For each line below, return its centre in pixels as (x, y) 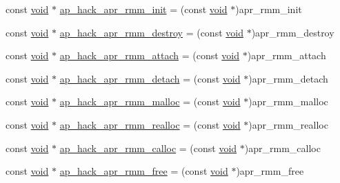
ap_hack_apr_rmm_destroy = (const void (151, 32)
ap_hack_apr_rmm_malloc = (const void (150, 101)
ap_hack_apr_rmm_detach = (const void (150, 78)
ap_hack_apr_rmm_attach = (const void (150, 55)
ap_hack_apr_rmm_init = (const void (143, 9)
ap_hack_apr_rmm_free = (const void (144, 171)
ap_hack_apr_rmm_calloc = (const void (148, 148)
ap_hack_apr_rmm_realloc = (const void (150, 124)
